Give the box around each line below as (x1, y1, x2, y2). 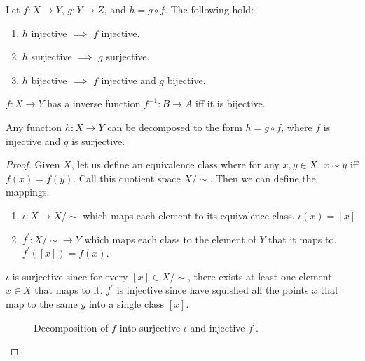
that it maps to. (268, 231, 337, 246)
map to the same (6, 296, 78, 311)
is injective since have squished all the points (116, 282, 309, 297)
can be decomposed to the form (107, 119, 242, 134)
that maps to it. (34, 282, 103, 297)
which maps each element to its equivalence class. (83, 207, 295, 222)
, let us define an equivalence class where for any (71, 157, 280, 172)
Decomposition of (34, 320, 109, 334)
